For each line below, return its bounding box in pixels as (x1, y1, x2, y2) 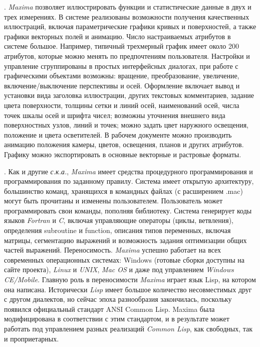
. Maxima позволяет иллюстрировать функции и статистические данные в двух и (4, 2, 251, 12)
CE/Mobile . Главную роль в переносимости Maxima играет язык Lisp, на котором (4, 274, 256, 285)
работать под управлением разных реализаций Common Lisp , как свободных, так (4, 323, 253, 333)
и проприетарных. (4, 333, 59, 343)
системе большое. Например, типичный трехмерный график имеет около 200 (4, 41, 239, 51)
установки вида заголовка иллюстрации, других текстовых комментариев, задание (4, 90, 254, 100)
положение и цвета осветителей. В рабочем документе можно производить (4, 129, 232, 140)
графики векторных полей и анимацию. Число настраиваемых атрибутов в (4, 31, 231, 41)
